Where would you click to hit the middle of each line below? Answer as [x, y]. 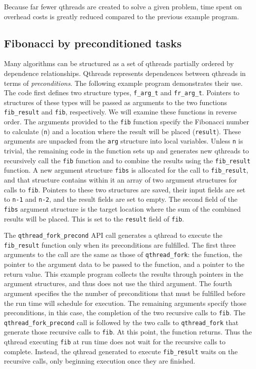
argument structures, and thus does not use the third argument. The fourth [118, 283]
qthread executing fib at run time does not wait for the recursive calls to [115, 342]
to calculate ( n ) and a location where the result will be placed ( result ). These [123, 131]
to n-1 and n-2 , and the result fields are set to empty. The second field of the [121, 199]
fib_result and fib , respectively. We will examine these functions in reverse [120, 112]
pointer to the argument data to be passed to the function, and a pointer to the [124, 264]
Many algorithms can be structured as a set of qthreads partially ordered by [119, 63]
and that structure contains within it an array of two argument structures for [121, 179]
